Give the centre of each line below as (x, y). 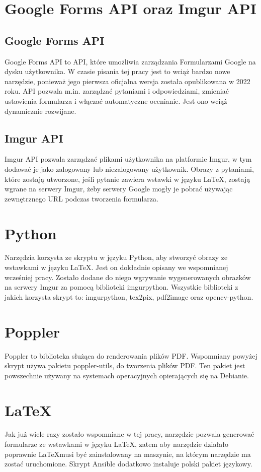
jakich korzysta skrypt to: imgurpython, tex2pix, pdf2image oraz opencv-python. (129, 296)
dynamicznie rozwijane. (40, 111)
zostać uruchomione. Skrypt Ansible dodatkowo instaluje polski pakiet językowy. (128, 464)
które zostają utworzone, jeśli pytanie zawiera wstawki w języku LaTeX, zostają (127, 179)
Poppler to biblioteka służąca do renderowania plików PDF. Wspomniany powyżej (131, 355)
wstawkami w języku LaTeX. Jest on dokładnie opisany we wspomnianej (116, 267)
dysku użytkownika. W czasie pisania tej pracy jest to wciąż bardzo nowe (117, 71)
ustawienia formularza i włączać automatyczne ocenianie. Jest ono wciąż (116, 100)
